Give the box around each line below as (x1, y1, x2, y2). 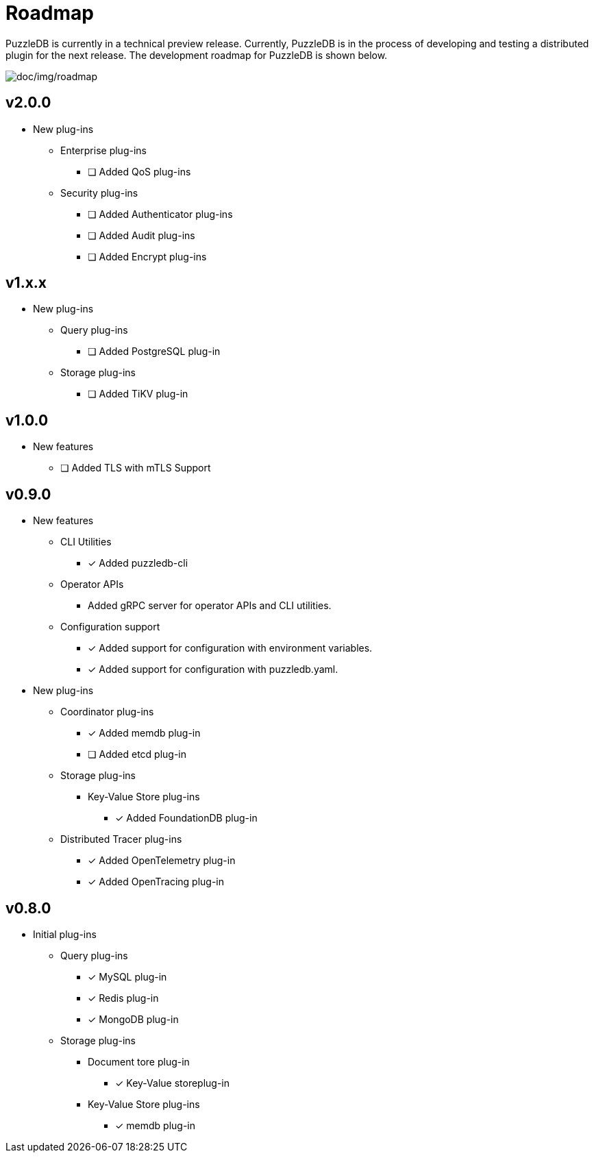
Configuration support (60, 621, 160, 633)
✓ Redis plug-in (88, 991, 159, 1004)
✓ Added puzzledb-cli (88, 557, 188, 569)
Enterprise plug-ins (60, 144, 147, 156)
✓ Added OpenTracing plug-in (88, 876, 225, 888)
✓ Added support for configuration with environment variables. (88, 642, 373, 654)
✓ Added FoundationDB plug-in (115, 812, 258, 824)
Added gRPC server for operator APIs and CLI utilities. (88, 600, 332, 612)
